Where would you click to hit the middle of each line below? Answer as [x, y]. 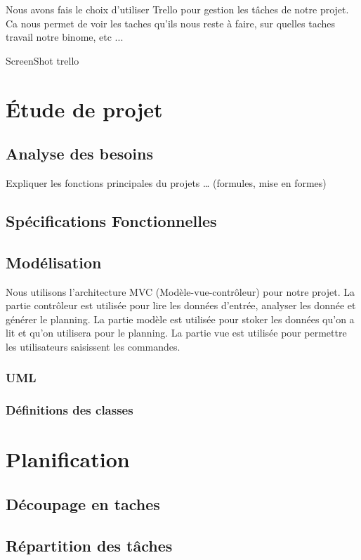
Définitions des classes [70, 410]
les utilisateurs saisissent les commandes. [93, 346]
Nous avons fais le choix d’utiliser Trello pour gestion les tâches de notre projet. [177, 9]
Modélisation [54, 262]
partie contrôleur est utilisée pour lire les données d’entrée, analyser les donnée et [181, 305]
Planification [68, 459]
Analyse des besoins [79, 154]
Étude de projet [84, 109]
